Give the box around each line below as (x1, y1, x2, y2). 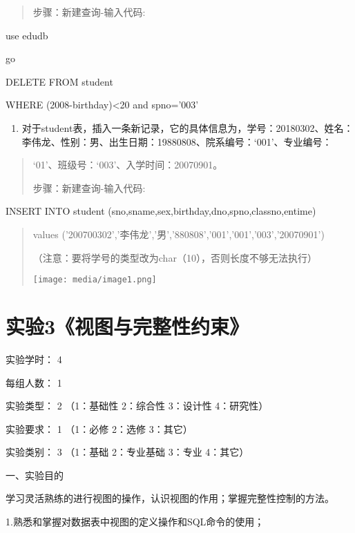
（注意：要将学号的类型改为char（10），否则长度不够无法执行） (32, 250, 317, 264)
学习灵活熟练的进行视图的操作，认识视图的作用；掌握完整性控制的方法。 (6, 491, 334, 505)
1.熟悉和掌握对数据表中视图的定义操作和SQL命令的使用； (6, 514, 265, 529)
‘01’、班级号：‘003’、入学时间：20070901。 (32, 157, 223, 172)
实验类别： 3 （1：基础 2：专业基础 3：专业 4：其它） (6, 445, 249, 459)
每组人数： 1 (6, 375, 62, 389)
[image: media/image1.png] (32, 275, 157, 285)
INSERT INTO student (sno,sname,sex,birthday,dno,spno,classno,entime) (6, 204, 316, 218)
